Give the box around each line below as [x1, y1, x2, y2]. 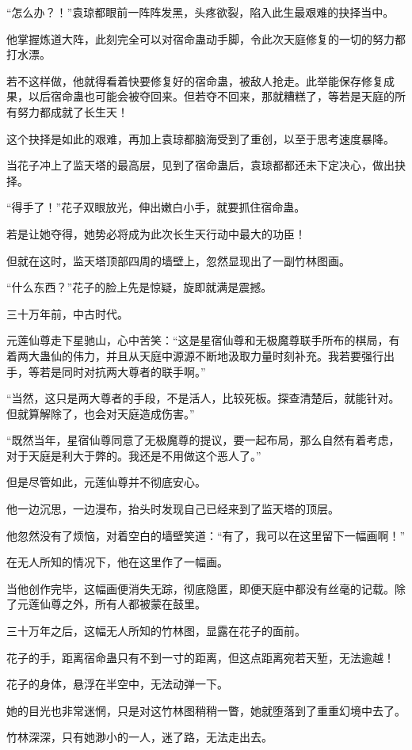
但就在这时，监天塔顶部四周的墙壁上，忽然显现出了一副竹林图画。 [6, 252, 350, 268]
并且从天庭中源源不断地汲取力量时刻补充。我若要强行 [105, 347, 383, 364]
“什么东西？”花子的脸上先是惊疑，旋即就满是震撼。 [6, 279, 273, 295]
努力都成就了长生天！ [17, 103, 128, 120]
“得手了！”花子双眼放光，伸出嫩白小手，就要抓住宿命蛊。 [6, 199, 306, 215]
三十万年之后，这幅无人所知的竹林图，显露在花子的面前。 [6, 622, 306, 639]
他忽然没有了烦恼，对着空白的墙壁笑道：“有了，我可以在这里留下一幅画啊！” [6, 527, 406, 543]
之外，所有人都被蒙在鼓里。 [61, 596, 206, 612]
